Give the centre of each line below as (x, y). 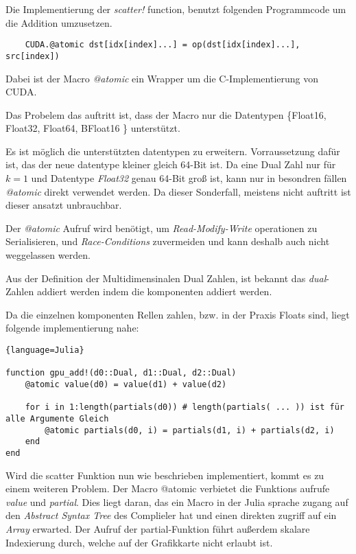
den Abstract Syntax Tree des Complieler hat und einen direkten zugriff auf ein (171, 515)
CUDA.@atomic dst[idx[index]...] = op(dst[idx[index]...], (163, 45)
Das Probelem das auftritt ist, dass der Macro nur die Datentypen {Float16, (166, 114)
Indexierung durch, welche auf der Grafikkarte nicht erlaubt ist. (139, 542)
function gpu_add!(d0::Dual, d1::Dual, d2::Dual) (121, 373)
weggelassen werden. (48, 255)
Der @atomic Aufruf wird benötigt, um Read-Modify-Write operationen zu (162, 228)
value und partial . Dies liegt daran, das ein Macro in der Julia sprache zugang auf (177, 501)
